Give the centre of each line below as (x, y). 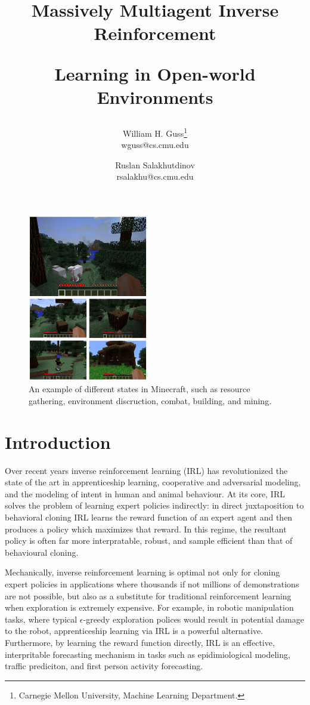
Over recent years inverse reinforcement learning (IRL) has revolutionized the (146, 470)
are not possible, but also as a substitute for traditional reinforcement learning (148, 595)
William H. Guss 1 (155, 132)
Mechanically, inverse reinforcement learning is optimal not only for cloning (142, 572)
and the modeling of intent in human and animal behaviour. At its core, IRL (145, 493)
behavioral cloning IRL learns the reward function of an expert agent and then (149, 517)
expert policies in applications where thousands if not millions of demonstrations (152, 584)
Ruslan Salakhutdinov (155, 164)
